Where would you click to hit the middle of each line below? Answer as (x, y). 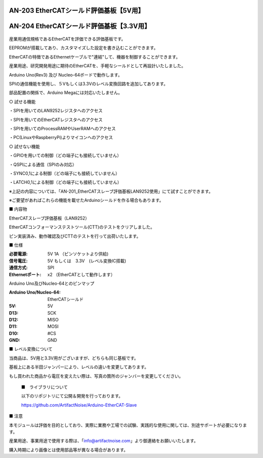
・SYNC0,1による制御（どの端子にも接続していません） (64, 173)
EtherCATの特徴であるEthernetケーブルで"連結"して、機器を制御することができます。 (94, 57)
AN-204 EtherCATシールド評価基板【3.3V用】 (80, 26)
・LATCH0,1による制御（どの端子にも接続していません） (65, 182)
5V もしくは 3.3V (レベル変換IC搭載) (87, 260)
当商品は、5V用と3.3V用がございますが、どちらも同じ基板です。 (74, 358)
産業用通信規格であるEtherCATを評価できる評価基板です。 (67, 39)
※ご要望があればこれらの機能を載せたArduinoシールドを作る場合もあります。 (86, 200)
